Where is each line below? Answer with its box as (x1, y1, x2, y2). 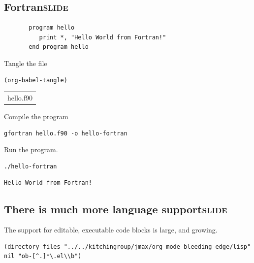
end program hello (29, 43, 89, 51)
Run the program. (4, 144, 58, 155)
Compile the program (4, 111, 68, 122)
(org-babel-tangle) (4, 76, 67, 84)
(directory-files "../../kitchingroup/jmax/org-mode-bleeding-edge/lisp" (4, 243, 251, 250)
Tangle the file (4, 58, 47, 68)
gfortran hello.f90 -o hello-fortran (4, 130, 127, 137)
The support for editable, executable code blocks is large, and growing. (4, 225, 218, 235)
